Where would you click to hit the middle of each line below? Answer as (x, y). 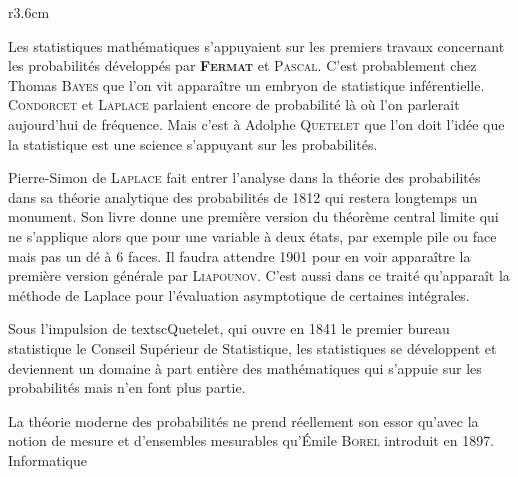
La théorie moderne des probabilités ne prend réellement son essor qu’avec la (243, 420)
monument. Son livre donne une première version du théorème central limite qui (253, 216)
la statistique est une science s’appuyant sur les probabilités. (193, 143)
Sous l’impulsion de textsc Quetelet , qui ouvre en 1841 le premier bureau (229, 328)
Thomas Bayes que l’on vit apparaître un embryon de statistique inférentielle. (246, 84)
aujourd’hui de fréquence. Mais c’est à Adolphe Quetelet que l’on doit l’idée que (256, 123)
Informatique (48, 459)
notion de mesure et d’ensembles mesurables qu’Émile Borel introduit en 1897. (251, 440)
